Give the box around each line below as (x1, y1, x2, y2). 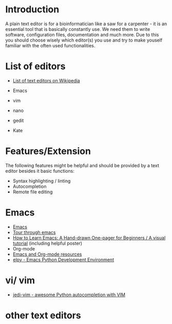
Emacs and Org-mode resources (12, 251, 82, 257)
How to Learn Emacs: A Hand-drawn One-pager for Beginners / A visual (12, 235, 166, 241)
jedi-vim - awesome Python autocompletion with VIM (12, 292, 126, 298)
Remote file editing (12, 189, 53, 195)
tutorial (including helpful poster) (12, 240, 83, 246)
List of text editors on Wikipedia (12, 77, 81, 83)
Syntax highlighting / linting (12, 177, 71, 184)
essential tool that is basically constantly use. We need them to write (5, 26, 150, 32)
